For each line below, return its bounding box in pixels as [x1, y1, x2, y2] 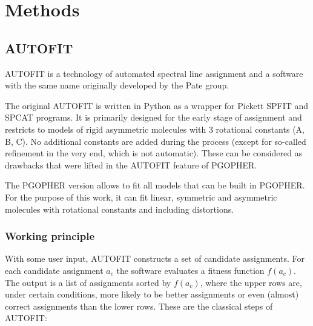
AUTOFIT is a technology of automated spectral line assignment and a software [5, 67, 303, 79]
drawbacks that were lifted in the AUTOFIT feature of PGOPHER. [5, 158, 257, 171]
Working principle [5, 228, 95, 244]
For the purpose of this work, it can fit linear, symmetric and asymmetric [5, 190, 277, 203]
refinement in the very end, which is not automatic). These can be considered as [5, 147, 303, 159]
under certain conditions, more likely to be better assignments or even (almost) [5, 288, 299, 301]
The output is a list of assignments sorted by [5, 276, 171, 288]
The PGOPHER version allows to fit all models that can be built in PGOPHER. [5, 179, 305, 191]
